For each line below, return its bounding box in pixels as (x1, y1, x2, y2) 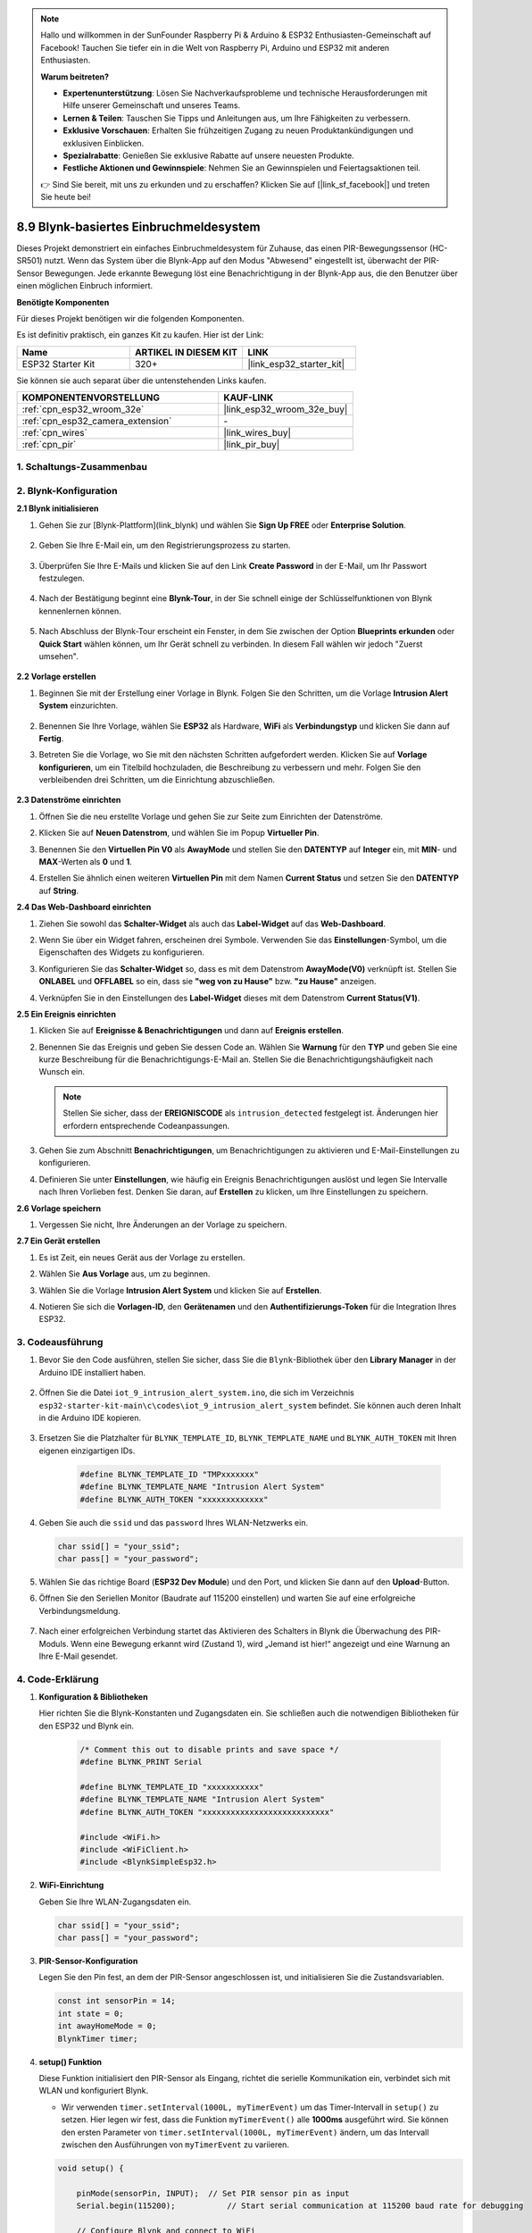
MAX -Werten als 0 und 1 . (38, 857, 133, 867)
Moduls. (38, 1638, 69, 1649)
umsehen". (38, 650, 79, 661)
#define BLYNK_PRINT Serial (79, 1757, 203, 1768)
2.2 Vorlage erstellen (16, 671, 97, 682)
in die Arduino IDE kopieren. (38, 1412, 142, 1424)
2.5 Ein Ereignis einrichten (16, 1008, 116, 1019)
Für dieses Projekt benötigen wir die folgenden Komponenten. (16, 313, 245, 323)
